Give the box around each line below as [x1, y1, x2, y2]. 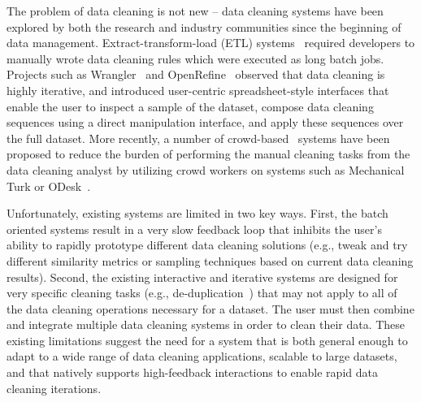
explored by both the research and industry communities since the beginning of [7, 18, 401, 35]
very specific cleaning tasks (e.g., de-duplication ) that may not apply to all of [7, 284, 397, 301]
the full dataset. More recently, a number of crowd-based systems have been [7, 129, 390, 146]
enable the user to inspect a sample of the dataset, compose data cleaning [7, 97, 374, 115]
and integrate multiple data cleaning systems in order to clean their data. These [7, 316, 406, 333]
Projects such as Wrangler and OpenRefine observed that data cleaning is [7, 66, 385, 83]
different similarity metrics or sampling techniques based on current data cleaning [7, 252, 414, 269]
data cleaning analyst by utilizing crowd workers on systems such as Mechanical [7, 161, 405, 178]
